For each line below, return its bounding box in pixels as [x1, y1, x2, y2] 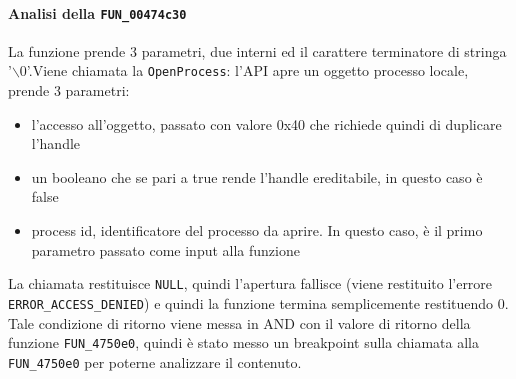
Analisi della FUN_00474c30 [8, 2, 187, 23]
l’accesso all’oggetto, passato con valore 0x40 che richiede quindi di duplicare [31, 113, 502, 134]
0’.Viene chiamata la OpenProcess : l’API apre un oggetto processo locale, [19, 60, 469, 81]
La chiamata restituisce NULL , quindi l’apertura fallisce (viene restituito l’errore [8, 273, 493, 294]
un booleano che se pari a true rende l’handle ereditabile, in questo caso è [31, 166, 483, 187]
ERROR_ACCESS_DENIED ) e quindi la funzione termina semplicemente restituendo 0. [8, 292, 509, 313]
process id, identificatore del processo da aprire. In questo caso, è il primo [31, 220, 483, 241]
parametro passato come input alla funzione [31, 239, 300, 260]
